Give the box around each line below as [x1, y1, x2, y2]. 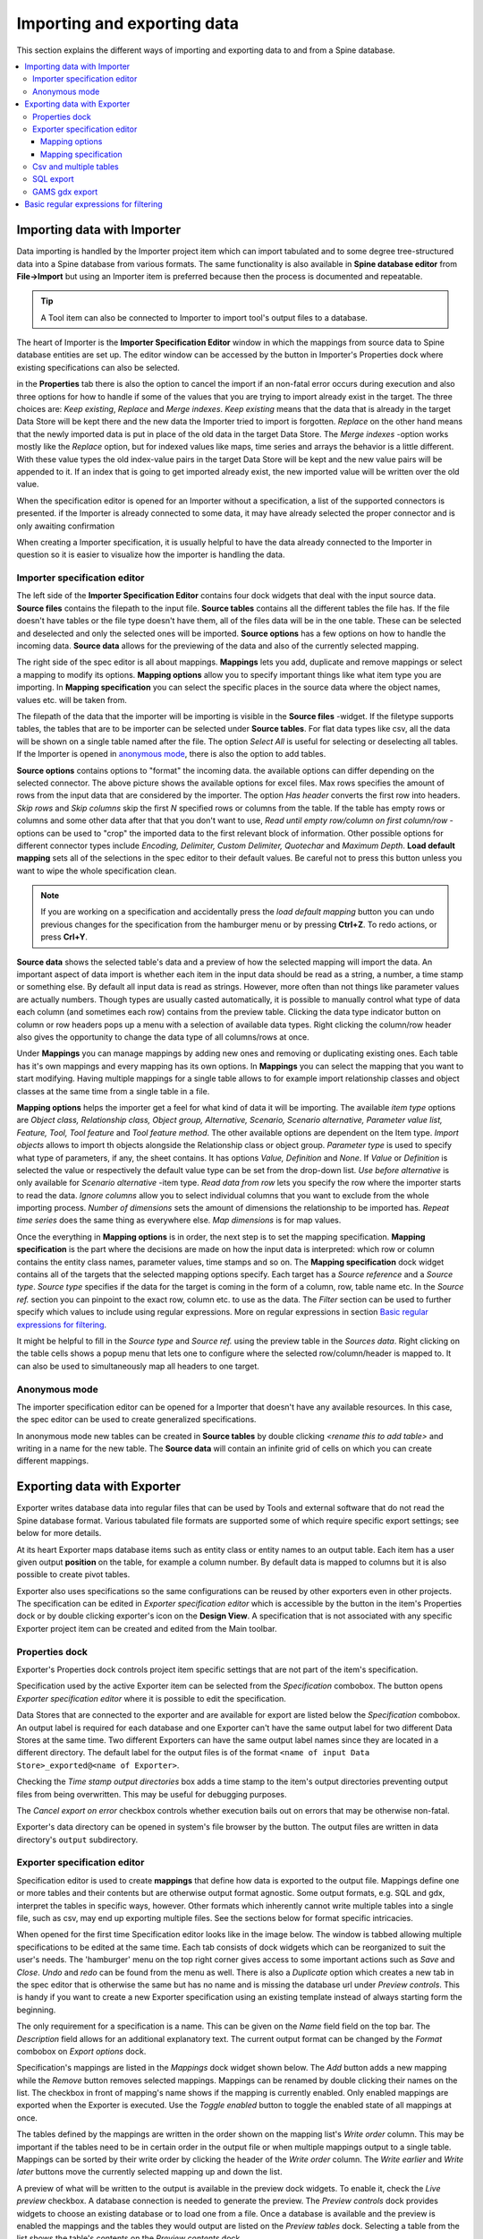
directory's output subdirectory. [16, 1834, 139, 1845]
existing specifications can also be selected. [16, 362, 181, 373]
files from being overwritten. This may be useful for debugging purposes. [16, 1789, 287, 1799]
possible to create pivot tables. [16, 1569, 131, 1580]
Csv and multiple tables [32, 161, 120, 172]
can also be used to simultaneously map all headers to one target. [16, 1360, 259, 1371]
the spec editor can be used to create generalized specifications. [16, 1414, 257, 1425]
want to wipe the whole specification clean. [16, 865, 177, 876]
